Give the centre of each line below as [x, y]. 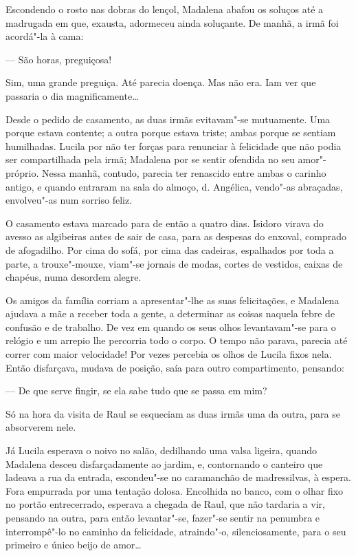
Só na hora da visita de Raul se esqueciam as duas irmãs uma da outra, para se [173, 413]
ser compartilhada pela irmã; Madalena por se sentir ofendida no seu [150, 159]
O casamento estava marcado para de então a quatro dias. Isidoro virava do [165, 223]
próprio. [22, 172]
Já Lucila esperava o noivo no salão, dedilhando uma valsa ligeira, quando [161, 450]
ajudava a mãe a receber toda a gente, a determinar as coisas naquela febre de [170, 313]
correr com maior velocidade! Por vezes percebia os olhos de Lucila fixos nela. [169, 354]
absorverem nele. [41, 427]
